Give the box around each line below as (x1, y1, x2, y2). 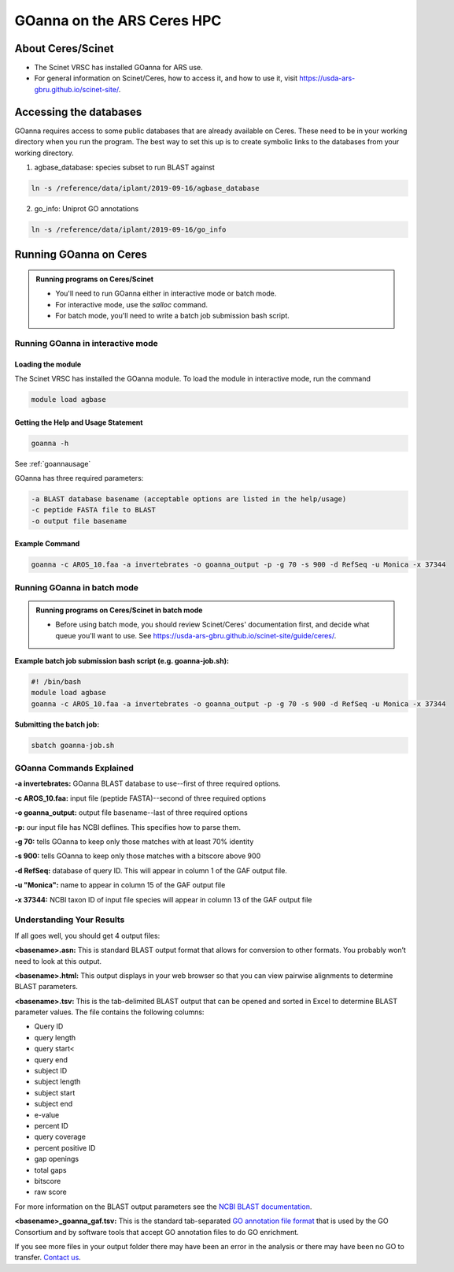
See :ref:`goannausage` (14, 459, 91, 468)
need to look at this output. (14, 956, 102, 965)
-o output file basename (31, 516, 127, 526)
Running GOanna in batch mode (14, 582, 139, 593)
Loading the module (14, 359, 82, 369)
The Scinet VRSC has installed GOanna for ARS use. (34, 63, 204, 73)
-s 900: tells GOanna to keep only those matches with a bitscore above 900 (14, 851, 261, 861)
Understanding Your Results (14, 914, 125, 925)
